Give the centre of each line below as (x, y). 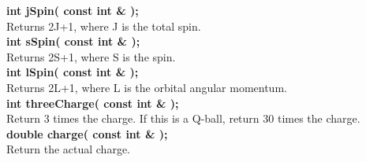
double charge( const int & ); (87, 133)
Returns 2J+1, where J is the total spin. (104, 26)
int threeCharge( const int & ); (93, 103)
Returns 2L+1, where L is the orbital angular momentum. (147, 87)
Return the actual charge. (68, 149)
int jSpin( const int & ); (73, 10)
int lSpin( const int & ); (73, 72)
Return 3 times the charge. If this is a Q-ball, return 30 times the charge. (183, 118)
